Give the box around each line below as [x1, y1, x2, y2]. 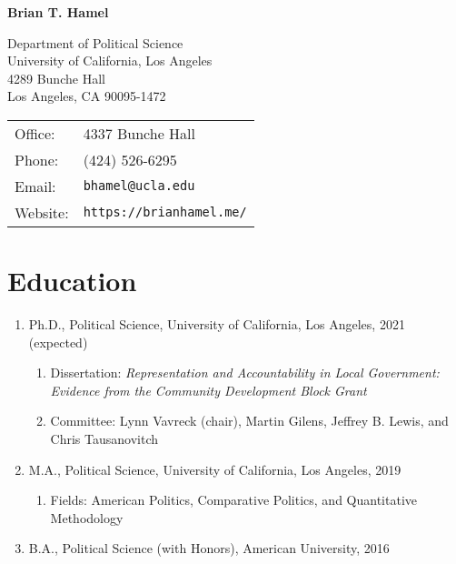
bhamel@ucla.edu [83, 178, 195, 194]
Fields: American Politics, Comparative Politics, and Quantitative [50, 490, 418, 509]
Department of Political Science [7, 33, 183, 52]
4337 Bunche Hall [83, 122, 195, 144]
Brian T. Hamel [7, 3, 109, 21]
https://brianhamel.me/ [83, 205, 247, 220]
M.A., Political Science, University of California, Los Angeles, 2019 [28, 459, 401, 478]
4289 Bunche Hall [7, 68, 105, 87]
